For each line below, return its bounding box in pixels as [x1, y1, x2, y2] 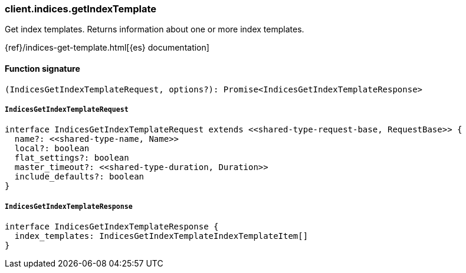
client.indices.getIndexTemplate [5, 3, 156, 15]
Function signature [5, 63, 80, 74]
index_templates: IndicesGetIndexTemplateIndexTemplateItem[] [14, 231, 309, 241]
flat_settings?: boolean [14, 153, 129, 163]
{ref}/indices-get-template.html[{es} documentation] [5, 42, 209, 53]
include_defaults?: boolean [14, 172, 145, 182]
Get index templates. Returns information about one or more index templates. [5, 24, 304, 35]
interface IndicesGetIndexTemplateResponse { [5, 222, 219, 232]
